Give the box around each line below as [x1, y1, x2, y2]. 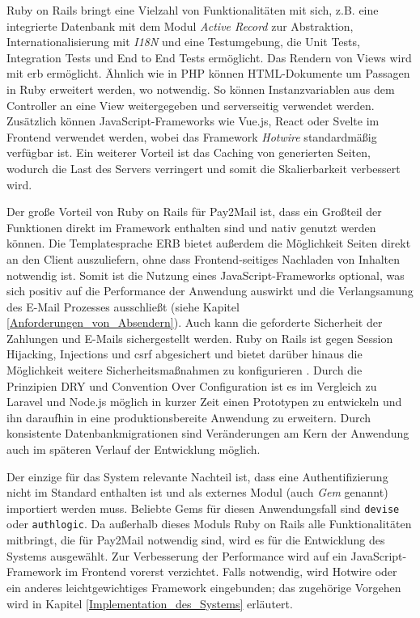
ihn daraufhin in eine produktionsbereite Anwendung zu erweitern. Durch [6, 408, 371, 425]
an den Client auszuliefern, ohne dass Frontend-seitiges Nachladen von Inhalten [6, 250, 401, 267]
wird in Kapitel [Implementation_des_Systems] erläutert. [6, 595, 293, 612]
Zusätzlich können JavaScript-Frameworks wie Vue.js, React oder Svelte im [6, 112, 380, 129]
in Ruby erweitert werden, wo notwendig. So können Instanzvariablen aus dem [6, 80, 395, 97]
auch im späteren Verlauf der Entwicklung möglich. [6, 441, 261, 458]
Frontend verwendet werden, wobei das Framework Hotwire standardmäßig [6, 128, 377, 145]
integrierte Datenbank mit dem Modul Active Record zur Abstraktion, [6, 17, 354, 34]
